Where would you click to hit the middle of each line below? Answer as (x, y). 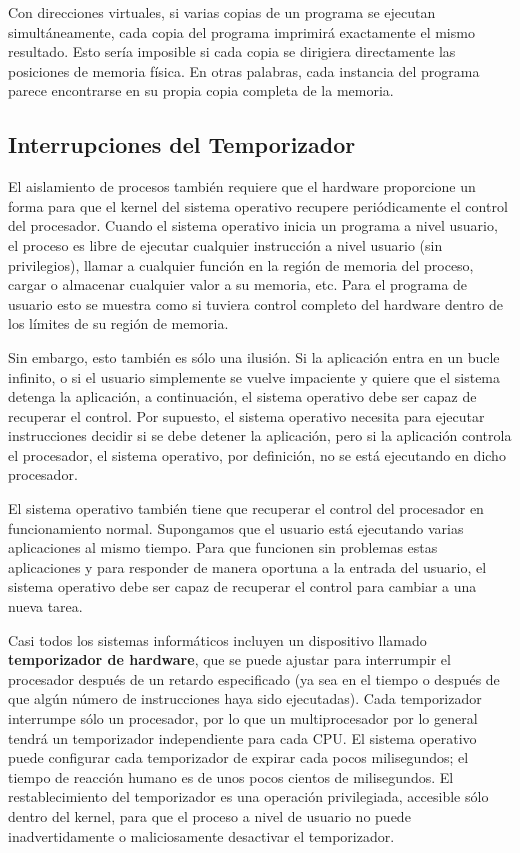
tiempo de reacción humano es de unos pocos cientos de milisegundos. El (231, 776)
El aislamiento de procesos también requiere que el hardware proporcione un (242, 186)
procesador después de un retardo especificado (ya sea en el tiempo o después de (254, 678)
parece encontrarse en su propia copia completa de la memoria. (201, 90)
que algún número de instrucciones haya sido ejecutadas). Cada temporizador (245, 698)
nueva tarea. (45, 606)
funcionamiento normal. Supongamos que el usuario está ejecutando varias (236, 527)
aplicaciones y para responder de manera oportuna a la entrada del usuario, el (247, 566)
